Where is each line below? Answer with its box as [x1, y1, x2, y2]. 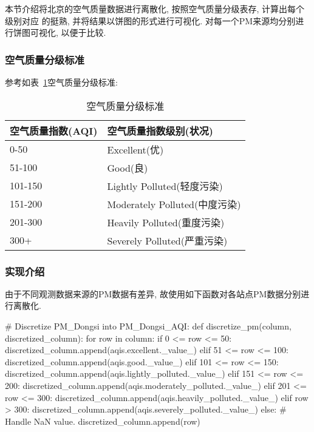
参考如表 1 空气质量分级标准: [5, 76, 118, 88]
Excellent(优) [107, 142, 164, 157]
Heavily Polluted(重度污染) [107, 215, 225, 229]
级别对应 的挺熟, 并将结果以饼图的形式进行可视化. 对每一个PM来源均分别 [5, 14, 296, 27]
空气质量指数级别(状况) [107, 123, 213, 138]
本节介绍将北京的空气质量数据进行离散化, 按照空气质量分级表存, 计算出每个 [5, 2, 305, 15]
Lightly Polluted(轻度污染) [107, 178, 223, 193]
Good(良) [107, 160, 148, 175]
